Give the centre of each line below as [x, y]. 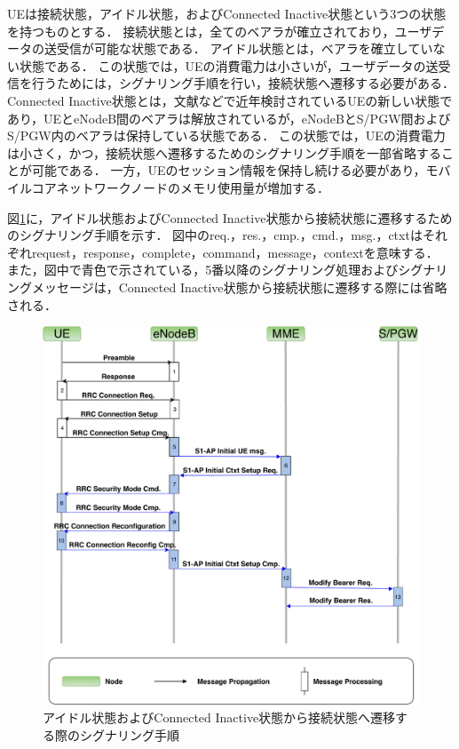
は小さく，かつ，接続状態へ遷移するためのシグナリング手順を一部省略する [224, 152]
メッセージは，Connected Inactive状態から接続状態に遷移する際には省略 [239, 287]
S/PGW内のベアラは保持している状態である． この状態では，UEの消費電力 [226, 135]
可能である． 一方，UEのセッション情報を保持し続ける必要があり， [229, 170]
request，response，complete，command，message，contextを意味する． [235, 252]
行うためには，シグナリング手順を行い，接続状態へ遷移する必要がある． [243, 83]
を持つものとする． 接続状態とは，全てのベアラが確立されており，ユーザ [220, 31]
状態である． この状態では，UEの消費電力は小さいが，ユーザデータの [222, 65]
